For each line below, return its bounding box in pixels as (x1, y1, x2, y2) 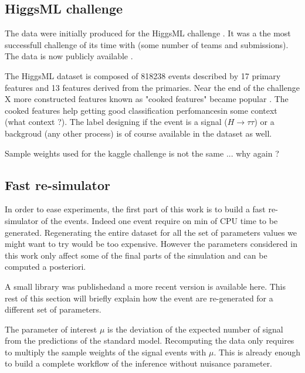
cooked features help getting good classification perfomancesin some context (5, 104, 277, 116)
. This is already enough (213, 345, 300, 358)
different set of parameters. (5, 303, 101, 316)
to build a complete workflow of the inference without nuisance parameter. (5, 357, 273, 369)
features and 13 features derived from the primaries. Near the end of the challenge (5, 81, 300, 93)
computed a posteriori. (5, 260, 86, 273)
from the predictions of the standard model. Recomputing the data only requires (5, 334, 294, 347)
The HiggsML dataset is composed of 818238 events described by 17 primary (5, 69, 281, 82)
